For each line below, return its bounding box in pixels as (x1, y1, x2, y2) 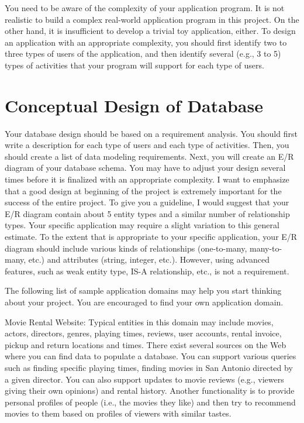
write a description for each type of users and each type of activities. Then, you (5, 139, 289, 151)
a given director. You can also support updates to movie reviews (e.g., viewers (5, 373, 284, 385)
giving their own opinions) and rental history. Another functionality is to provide (5, 384, 295, 397)
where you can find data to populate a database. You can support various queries (5, 350, 296, 362)
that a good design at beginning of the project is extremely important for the (5, 184, 282, 197)
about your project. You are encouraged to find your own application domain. (5, 296, 284, 308)
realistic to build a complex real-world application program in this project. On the (5, 13, 299, 25)
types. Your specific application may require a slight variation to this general (5, 219, 279, 231)
